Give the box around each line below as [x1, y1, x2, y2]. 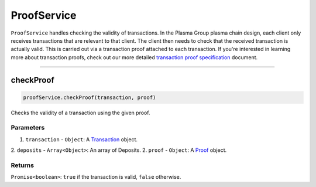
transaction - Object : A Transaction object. [25, 135, 138, 143]
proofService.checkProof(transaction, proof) [23, 94, 156, 101]
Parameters [11, 124, 45, 132]
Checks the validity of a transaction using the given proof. [11, 109, 150, 116]
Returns [11, 161, 35, 169]
